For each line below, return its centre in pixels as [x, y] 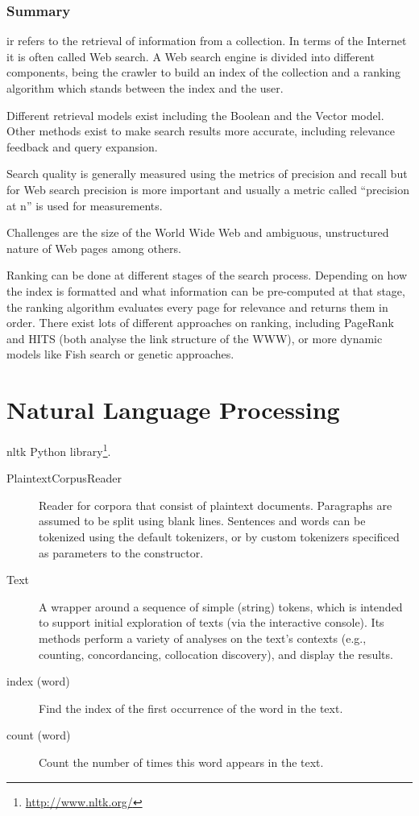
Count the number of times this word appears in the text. [181, 762]
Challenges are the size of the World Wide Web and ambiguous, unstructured [198, 232]
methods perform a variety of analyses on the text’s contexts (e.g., [203, 638]
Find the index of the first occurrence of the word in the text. [191, 708]
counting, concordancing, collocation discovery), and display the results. [216, 654]
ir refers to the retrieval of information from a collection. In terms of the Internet [207, 41]
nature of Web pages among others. [94, 248]
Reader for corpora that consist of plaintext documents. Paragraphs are [216, 505]
